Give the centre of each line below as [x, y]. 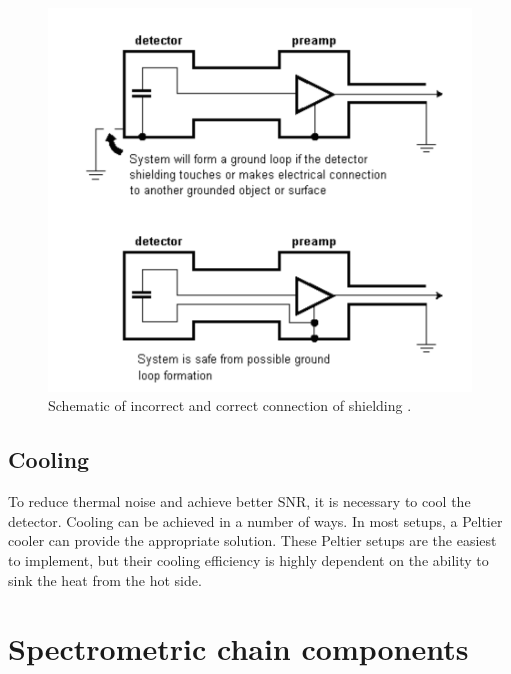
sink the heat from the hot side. [105, 579]
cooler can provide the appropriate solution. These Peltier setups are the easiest [252, 540]
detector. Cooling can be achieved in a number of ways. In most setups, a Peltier [255, 520]
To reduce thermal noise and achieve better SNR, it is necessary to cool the [239, 501]
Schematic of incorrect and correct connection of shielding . [230, 405]
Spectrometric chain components [238, 648]
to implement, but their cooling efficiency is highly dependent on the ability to [248, 560]
